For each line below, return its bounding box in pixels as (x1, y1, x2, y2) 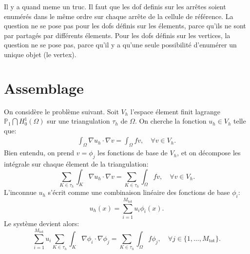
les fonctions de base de (97, 148, 168, 158)
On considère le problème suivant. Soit (4, 106, 119, 116)
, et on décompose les (177, 148, 241, 158)
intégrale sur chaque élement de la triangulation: (4, 159, 149, 169)
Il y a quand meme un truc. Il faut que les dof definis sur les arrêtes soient (4, 1, 226, 11)
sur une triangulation (47, 116, 110, 126)
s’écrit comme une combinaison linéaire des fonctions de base (48, 187, 230, 197)
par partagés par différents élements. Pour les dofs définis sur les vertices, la (4, 30, 231, 40)
